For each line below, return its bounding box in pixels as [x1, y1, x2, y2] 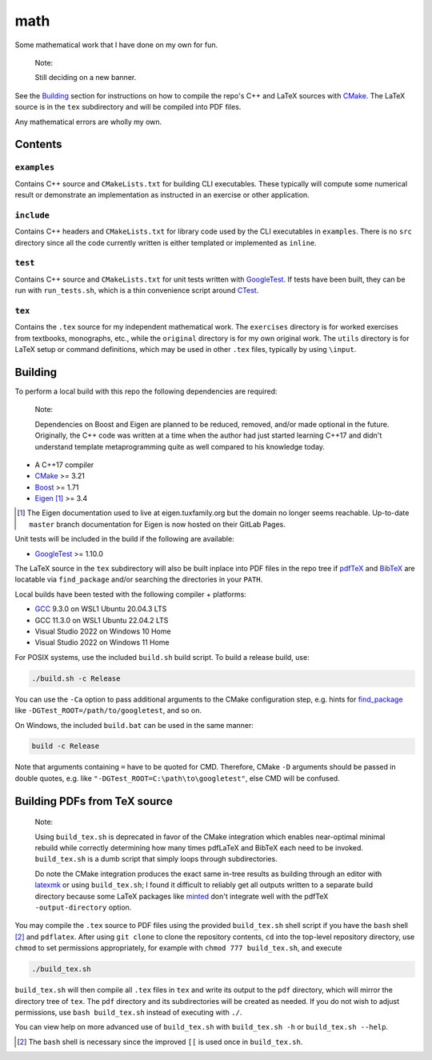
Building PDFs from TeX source [14, 794, 174, 808]
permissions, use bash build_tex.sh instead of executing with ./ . [14, 1007, 242, 1017]
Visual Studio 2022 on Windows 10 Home [34, 626, 171, 636]
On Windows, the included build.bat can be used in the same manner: [14, 720, 254, 730]
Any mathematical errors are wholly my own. [14, 117, 162, 126]
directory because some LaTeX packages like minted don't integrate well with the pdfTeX [34, 891, 329, 901]
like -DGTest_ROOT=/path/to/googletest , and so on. [14, 706, 202, 715]
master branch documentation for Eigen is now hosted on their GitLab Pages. [29, 519, 286, 529]
